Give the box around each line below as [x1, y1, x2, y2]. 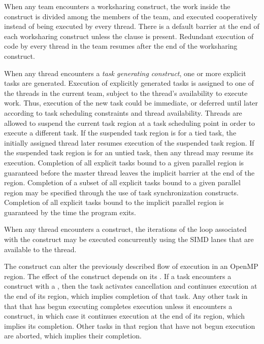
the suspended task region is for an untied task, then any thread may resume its [4, 147, 254, 158]
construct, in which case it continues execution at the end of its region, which [4, 311, 245, 321]
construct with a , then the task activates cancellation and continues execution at [4, 281, 257, 291]
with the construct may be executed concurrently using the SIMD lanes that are [4, 234, 254, 245]
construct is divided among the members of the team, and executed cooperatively [4, 11, 257, 21]
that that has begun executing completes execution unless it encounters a [4, 300, 233, 311]
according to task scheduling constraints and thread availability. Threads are [4, 107, 242, 118]
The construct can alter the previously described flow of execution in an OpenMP [4, 261, 258, 271]
